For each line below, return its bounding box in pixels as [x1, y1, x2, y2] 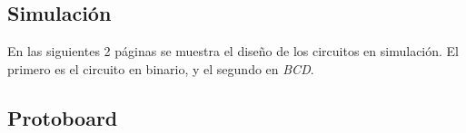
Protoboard [7, 103, 118, 131]
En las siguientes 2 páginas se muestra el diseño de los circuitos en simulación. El [7, 42, 460, 61]
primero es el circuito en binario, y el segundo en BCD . [7, 59, 314, 78]
